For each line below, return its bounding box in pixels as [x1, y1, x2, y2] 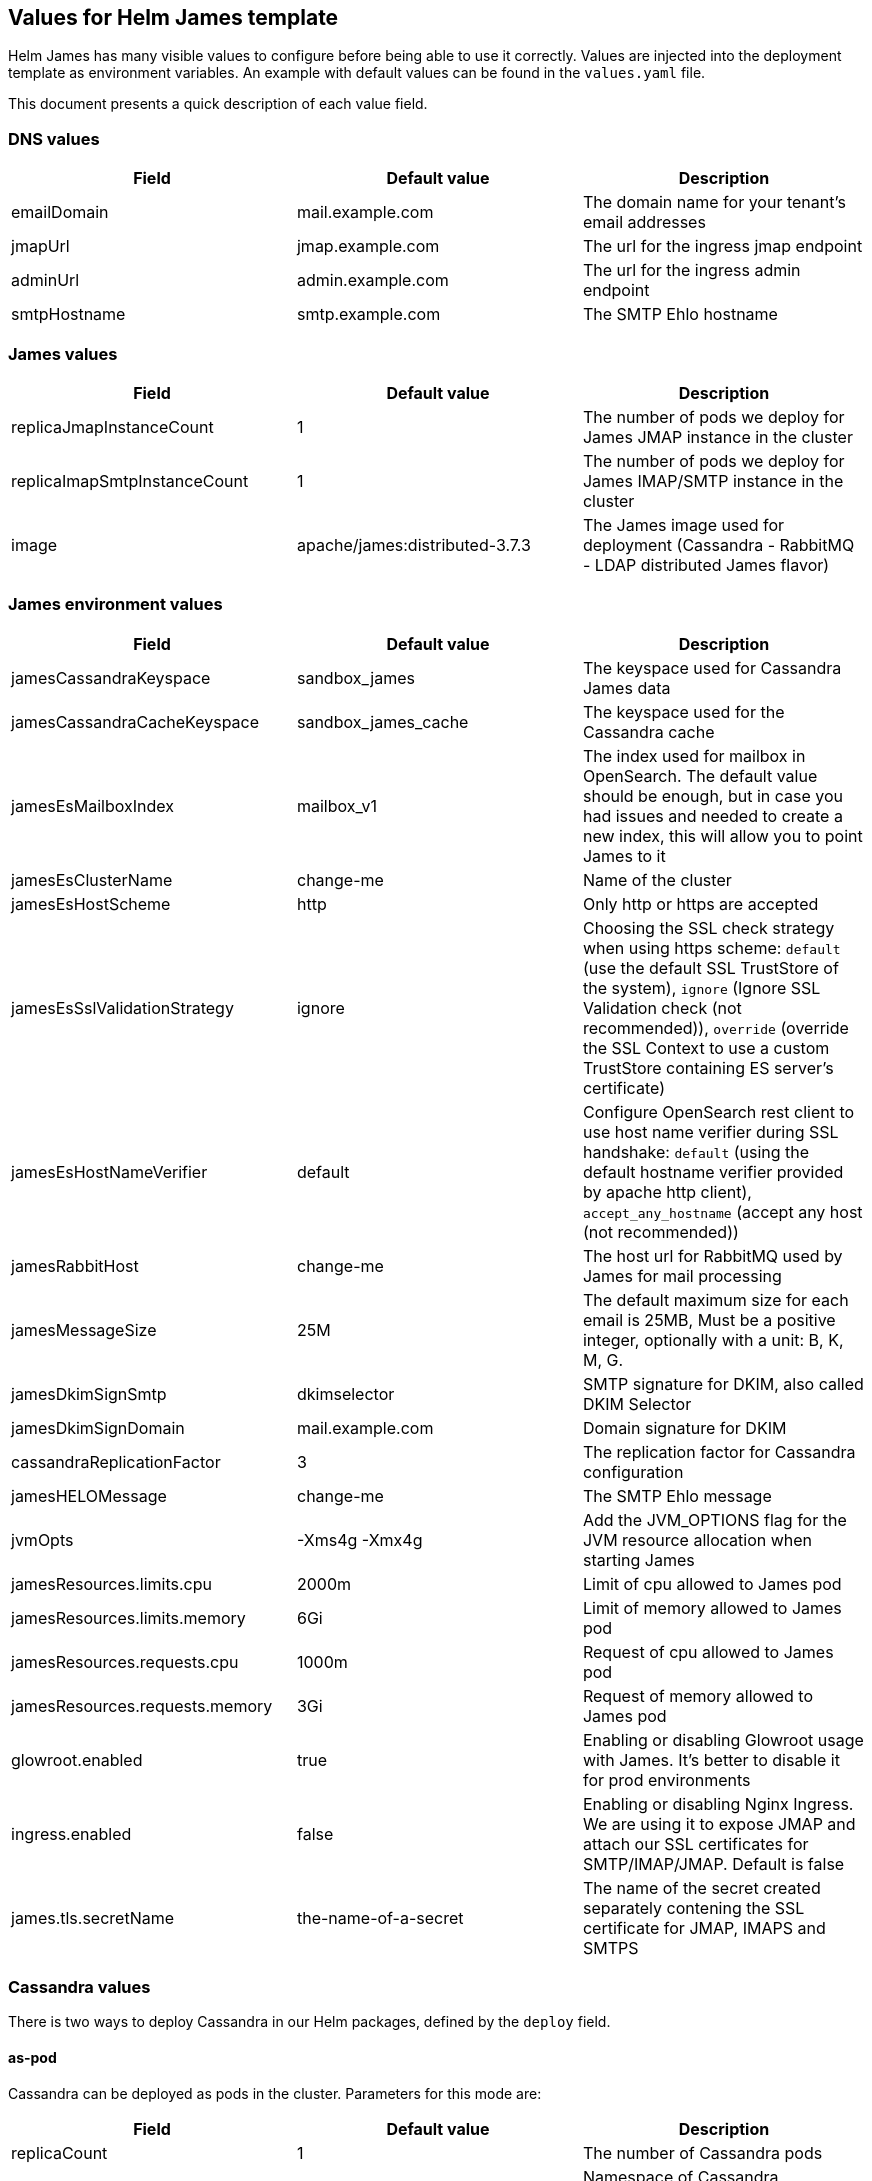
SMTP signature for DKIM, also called [582, 1373, 864, 1394]
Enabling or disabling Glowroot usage [582, 1729, 864, 1750]
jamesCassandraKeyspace [11, 667, 211, 688]
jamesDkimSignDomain [11, 1417, 185, 1438]
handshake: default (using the [582, 1141, 810, 1162]
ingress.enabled [11, 1823, 132, 1844]
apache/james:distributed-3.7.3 [296, 534, 531, 555]
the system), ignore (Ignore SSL [582, 977, 821, 998]
